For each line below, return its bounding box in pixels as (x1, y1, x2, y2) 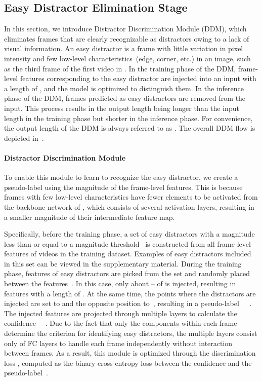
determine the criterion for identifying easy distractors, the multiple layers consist (4, 328, 257, 338)
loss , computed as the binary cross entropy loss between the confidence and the (4, 357, 252, 368)
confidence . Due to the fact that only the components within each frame (4, 318, 237, 328)
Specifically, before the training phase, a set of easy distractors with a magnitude (4, 228, 255, 239)
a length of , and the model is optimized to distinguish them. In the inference (4, 83, 244, 93)
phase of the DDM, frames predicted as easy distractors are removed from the (4, 93, 246, 103)
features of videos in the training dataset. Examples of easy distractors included (4, 248, 251, 259)
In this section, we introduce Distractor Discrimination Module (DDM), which (4, 23, 247, 34)
